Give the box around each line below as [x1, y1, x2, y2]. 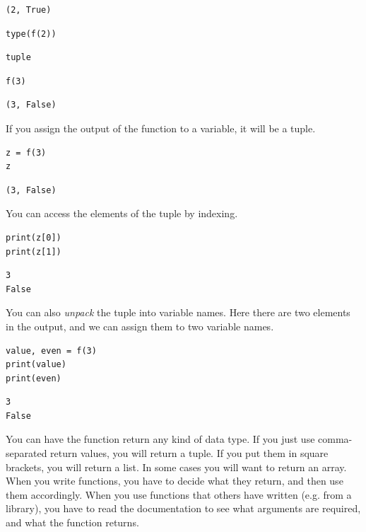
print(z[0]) [6, 232, 61, 243]
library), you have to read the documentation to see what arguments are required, [6, 501, 361, 516]
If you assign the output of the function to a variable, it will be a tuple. [6, 120, 316, 135]
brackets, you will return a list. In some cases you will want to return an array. [6, 459, 347, 474]
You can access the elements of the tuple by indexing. [6, 206, 238, 221]
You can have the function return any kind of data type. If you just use [6, 432, 315, 446]
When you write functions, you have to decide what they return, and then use [6, 473, 343, 488]
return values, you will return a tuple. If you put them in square [50, 446, 329, 461]
